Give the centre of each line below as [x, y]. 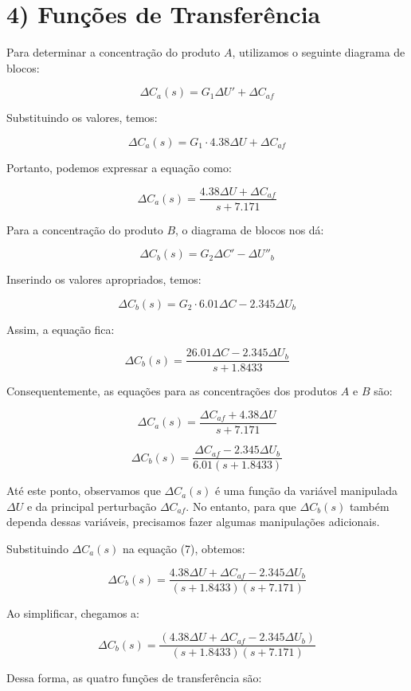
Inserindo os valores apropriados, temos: [104, 279]
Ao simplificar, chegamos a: [73, 612]
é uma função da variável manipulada [306, 491]
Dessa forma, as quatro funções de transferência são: [134, 678]
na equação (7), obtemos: [184, 548]
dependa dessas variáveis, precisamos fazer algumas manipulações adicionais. [193, 522]
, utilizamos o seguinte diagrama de [319, 52]
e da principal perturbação [92, 506]
